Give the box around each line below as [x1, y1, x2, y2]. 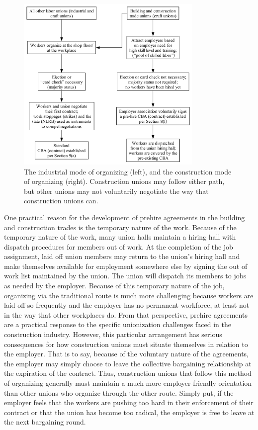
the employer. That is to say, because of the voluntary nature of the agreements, [4, 348, 249, 359]
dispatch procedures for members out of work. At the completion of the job [4, 241, 233, 252]
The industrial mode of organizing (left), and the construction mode [24, 166, 232, 176]
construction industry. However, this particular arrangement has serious [4, 329, 222, 340]
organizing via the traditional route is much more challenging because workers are [4, 290, 254, 300]
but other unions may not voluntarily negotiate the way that [24, 185, 209, 196]
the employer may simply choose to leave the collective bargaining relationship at [4, 358, 252, 368]
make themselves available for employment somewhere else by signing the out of [4, 260, 248, 271]
